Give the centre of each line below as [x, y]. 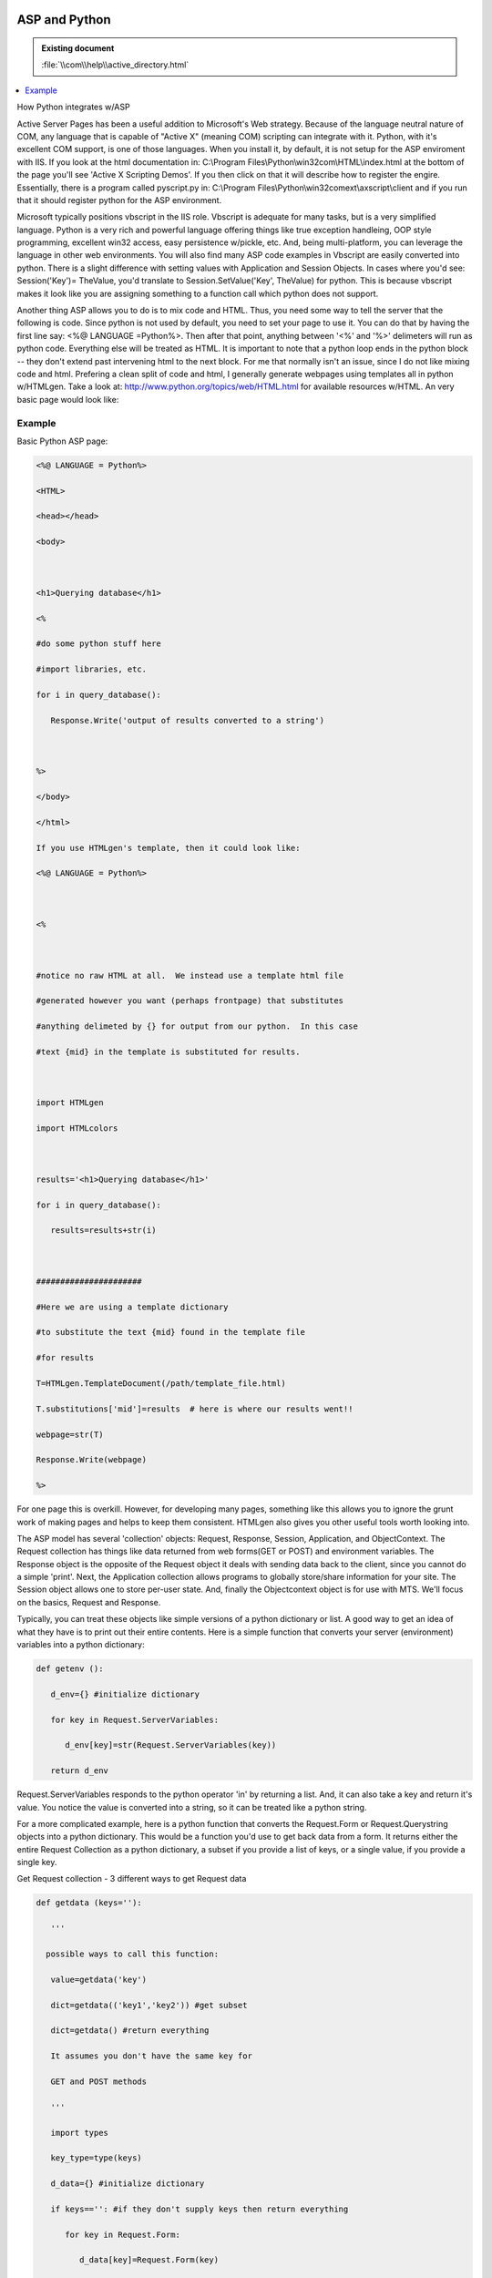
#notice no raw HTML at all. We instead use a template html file [190, 975]
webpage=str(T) [70, 1434]
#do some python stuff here [98, 644]
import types [80, 2133]
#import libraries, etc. [92, 669]
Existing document [78, 48]
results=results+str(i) [103, 1231]
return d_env [80, 1771]
